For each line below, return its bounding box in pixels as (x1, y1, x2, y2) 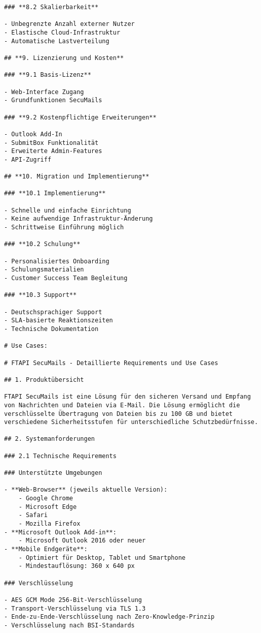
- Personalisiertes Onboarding (4, 257, 109, 265)
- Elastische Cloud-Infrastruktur (4, 28, 121, 36)
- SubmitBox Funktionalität (4, 139, 99, 146)
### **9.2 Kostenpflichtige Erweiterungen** (4, 113, 157, 121)
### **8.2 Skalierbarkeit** (4, 4, 99, 11)
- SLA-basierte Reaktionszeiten (4, 317, 113, 324)
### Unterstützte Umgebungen (4, 469, 102, 477)
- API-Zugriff (4, 156, 52, 163)
